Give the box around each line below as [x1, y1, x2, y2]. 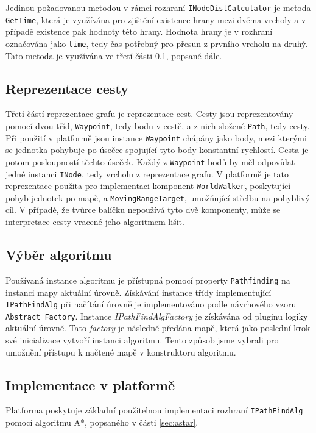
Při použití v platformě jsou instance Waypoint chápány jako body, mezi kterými [5, 131, 307, 144]
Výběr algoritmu [5, 245, 112, 264]
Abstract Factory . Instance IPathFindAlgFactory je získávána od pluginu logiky [5, 309, 308, 322]
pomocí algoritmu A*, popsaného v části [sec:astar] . [5, 416, 198, 429]
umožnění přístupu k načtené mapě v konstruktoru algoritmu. [5, 345, 236, 358]
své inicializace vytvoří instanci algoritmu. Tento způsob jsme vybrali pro [5, 334, 279, 346]
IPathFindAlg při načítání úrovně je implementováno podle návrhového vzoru [5, 298, 297, 310]
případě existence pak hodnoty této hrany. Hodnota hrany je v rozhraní [5, 25, 273, 38]
